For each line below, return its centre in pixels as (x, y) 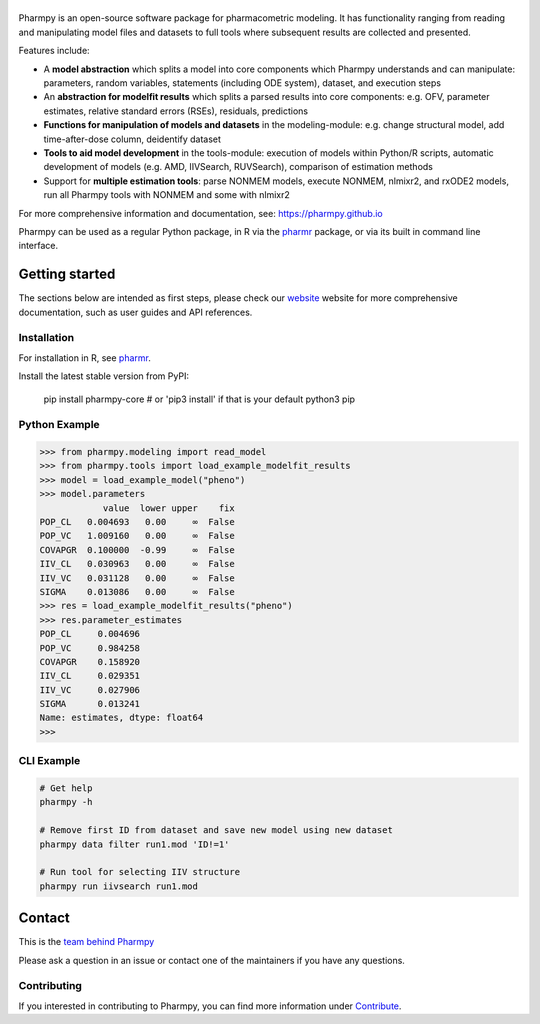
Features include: (54, 51)
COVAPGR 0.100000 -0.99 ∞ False (137, 549)
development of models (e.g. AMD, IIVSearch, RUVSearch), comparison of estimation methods (238, 167)
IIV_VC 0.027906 (89, 689)
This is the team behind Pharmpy (86, 942)
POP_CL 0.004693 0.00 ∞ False (137, 521)
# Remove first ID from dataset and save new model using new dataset (216, 830)
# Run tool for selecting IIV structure (139, 872)
